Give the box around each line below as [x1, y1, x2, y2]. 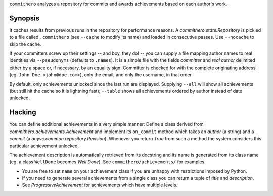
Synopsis [9, 14, 40, 22]
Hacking [9, 108, 36, 117]
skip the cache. [9, 41, 41, 47]
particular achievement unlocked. [9, 143, 79, 149]
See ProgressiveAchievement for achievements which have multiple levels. [22, 182, 178, 188]
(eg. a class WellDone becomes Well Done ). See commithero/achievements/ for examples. [9, 159, 206, 165]
